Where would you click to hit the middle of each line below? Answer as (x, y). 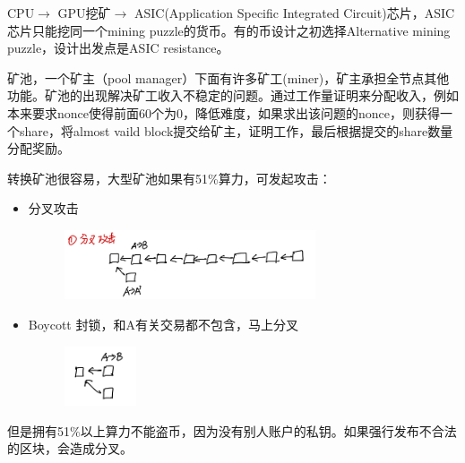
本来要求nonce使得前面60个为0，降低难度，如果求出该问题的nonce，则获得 (224, 112)
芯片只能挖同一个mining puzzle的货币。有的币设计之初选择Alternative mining (229, 30)
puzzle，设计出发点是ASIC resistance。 (118, 48)
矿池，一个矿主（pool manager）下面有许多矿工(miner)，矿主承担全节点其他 (228, 77)
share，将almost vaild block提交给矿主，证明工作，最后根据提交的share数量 (236, 130)
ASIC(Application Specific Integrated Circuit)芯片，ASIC (294, 13)
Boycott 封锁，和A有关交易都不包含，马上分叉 (163, 324)
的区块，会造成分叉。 (70, 448)
